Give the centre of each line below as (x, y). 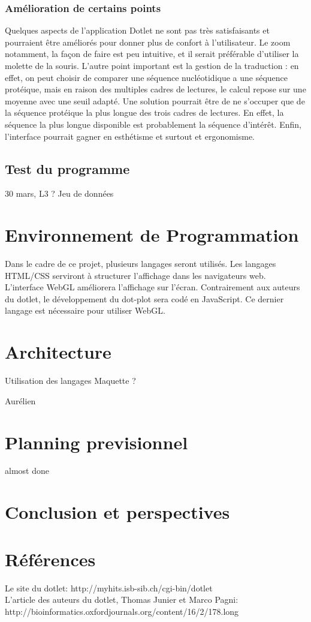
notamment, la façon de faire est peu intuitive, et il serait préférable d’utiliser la (152, 54)
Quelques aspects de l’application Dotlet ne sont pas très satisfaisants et (137, 30)
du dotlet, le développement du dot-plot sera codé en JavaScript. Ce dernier (144, 298)
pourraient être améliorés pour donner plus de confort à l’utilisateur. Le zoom (148, 42)
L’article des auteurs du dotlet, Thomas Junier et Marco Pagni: (122, 600)
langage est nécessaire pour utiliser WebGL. (85, 310)
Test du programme (67, 168)
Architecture (58, 352)
